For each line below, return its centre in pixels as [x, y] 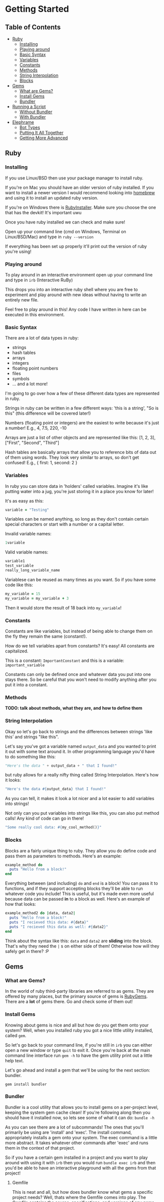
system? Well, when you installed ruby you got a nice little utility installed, [79, 1030]
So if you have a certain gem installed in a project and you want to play [76, 1157]
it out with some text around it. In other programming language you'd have [80, 751]
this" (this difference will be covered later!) [48, 413]
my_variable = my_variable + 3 [37, 598]
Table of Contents [33, 27]
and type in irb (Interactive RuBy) [39, 280]
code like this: [19, 585]
